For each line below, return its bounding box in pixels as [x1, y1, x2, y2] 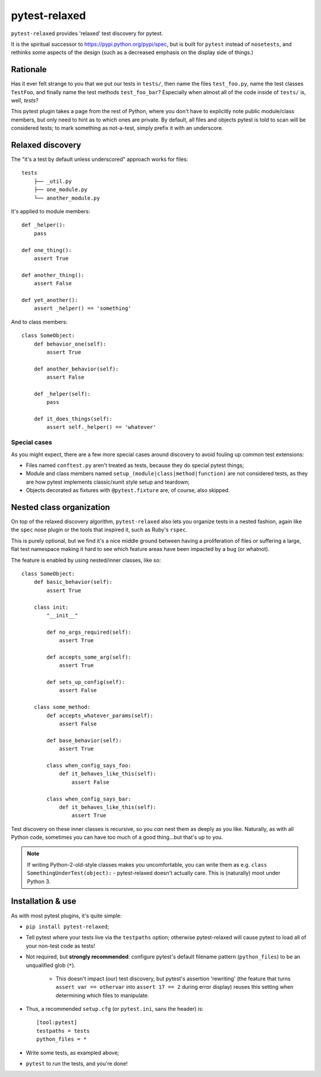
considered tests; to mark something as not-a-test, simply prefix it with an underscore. [11, 124, 224, 132]
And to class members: [11, 318, 68, 325]
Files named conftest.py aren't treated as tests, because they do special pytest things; [26, 462, 244, 469]
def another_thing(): [21, 272, 84, 278]
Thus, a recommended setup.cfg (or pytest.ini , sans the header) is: [26, 1006, 204, 1013]
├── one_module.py [33, 186, 88, 193]
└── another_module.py [33, 194, 100, 201]
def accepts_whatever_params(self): [46, 712, 154, 719]
